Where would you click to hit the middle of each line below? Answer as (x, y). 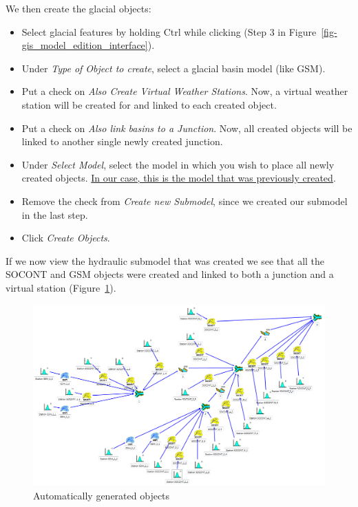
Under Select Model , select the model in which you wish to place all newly (178, 164)
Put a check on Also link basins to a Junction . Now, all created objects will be (187, 128)
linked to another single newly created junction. (122, 141)
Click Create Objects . (66, 238)
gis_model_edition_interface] (85, 45)
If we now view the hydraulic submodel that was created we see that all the (165, 260)
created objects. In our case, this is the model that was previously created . (179, 178)
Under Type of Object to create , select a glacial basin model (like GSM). (173, 68)
